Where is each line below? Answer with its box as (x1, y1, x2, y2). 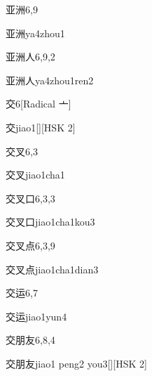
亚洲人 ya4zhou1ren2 (6, 72, 94, 87)
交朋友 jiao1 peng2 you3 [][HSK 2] (6, 356, 147, 370)
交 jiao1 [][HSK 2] (6, 119, 76, 134)
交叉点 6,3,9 (6, 238, 55, 252)
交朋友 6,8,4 (6, 332, 55, 347)
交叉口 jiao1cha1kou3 (6, 214, 95, 229)
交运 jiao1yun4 (6, 309, 67, 323)
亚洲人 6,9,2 (6, 49, 55, 64)
